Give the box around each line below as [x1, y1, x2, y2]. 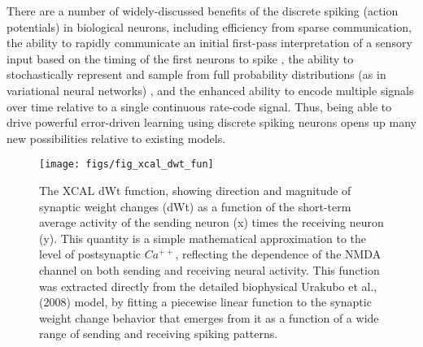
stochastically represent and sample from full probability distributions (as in [7, 66, 386, 83]
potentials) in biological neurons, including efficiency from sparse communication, [7, 18, 412, 35]
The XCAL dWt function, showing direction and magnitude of [39, 182, 351, 198]
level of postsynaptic [39, 245, 141, 262]
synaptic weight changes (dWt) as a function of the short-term [39, 197, 351, 215]
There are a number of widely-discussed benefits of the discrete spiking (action [7, 2, 399, 19]
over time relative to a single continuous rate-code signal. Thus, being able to [7, 98, 392, 115]
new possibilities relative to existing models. [7, 129, 226, 146]
